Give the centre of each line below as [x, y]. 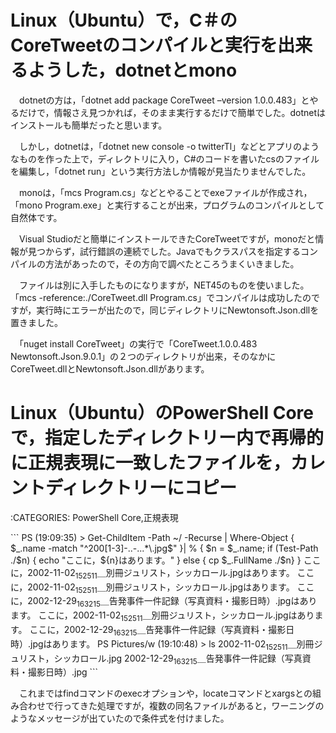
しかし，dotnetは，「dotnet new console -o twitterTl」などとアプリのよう [169, 146]
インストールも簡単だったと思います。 [89, 125]
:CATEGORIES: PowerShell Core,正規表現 [94, 517]
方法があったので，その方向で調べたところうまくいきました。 [172, 263]
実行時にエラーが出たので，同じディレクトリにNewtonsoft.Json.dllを [178, 310]
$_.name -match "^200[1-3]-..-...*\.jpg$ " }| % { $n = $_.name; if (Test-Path [164, 548]
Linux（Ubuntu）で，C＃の [124, 20]
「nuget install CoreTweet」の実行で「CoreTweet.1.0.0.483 [138, 343]
